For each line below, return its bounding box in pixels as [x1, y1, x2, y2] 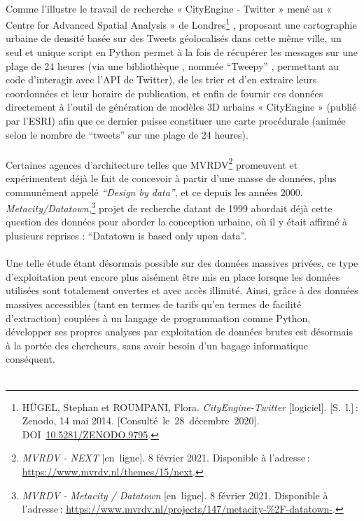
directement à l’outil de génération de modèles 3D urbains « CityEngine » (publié [6, 99, 357, 114]
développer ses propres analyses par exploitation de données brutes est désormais [6, 324, 353, 339]
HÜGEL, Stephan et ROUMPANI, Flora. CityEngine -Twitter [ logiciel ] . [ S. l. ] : [22, 399, 358, 414]
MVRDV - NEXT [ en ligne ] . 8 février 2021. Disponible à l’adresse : [22, 450, 310, 465]
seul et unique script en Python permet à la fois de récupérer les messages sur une [6, 45, 358, 60]
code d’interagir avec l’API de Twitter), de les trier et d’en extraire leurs [6, 72, 317, 87]
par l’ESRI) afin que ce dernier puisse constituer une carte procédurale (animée [6, 113, 346, 127]
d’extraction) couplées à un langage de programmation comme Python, [6, 310, 311, 325]
